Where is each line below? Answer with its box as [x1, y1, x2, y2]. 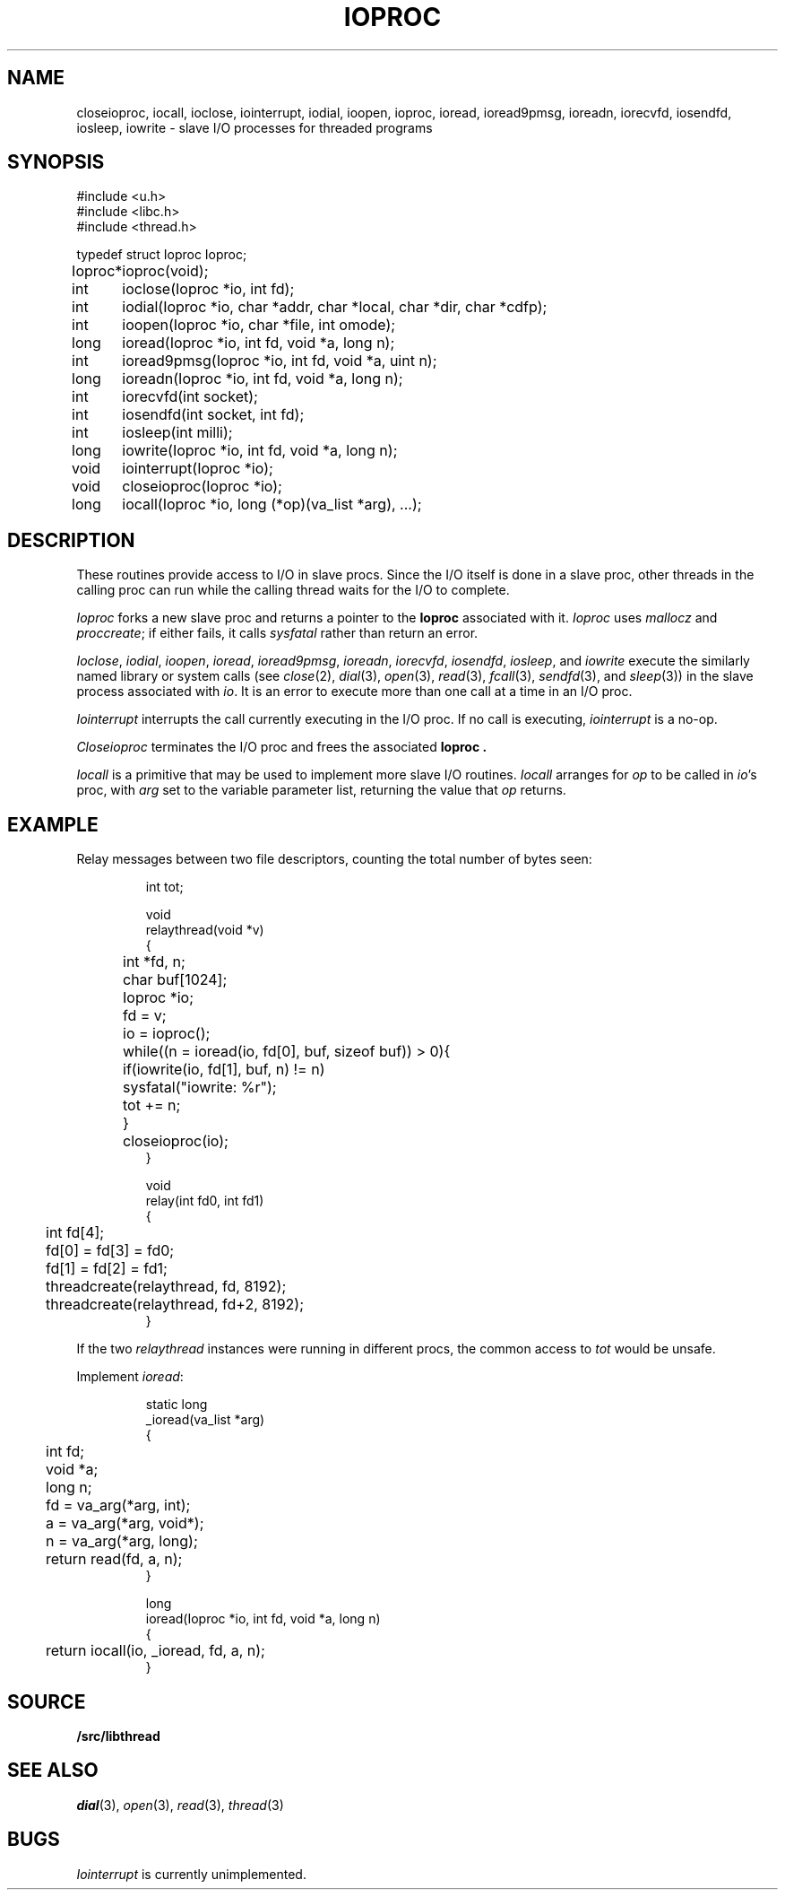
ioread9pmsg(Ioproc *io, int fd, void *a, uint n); [122, 352, 437, 370]
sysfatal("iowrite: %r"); [123, 1078, 277, 1097]
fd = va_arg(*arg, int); [46, 1496, 191, 1515]
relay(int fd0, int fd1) [145, 1193, 264, 1209]
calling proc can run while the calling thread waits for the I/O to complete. [76, 582, 510, 598]
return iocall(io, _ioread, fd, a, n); [46, 1641, 265, 1660]
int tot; [145, 879, 184, 895]
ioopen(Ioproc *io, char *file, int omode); [122, 316, 396, 335]
